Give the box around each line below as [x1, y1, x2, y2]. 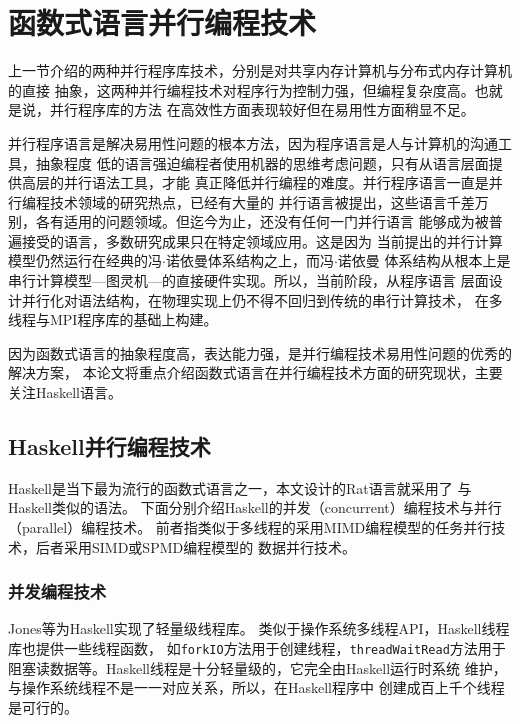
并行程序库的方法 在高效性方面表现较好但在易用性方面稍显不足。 [49, 99, 475, 120]
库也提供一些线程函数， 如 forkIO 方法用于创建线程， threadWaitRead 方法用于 [8, 638, 506, 659]
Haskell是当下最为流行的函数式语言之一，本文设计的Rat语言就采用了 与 [8, 477, 472, 498]
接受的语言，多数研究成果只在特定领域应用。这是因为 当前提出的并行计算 [21, 230, 503, 251]
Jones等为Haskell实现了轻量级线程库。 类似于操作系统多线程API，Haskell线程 [8, 618, 510, 639]
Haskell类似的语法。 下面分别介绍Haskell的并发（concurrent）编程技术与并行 [8, 497, 502, 518]
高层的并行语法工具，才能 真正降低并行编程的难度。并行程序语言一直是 [21, 172, 489, 193]
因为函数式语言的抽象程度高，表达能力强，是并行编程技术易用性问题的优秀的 [8, 342, 512, 363]
